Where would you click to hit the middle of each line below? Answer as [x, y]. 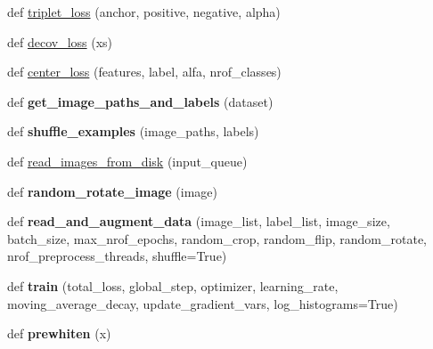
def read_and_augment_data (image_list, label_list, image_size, [199, 221]
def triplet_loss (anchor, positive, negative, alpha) [144, 12]
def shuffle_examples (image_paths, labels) [133, 131]
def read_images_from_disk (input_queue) [127, 161]
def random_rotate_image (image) [112, 191]
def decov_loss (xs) [60, 41]
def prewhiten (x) [59, 333]
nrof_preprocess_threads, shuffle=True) [117, 256]
